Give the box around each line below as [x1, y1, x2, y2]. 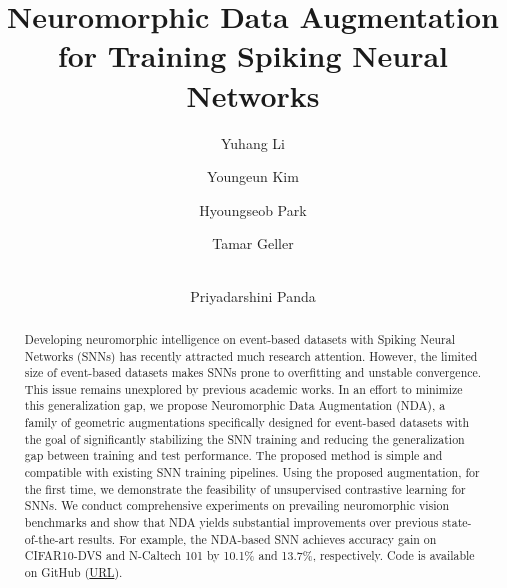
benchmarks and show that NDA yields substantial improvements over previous [24, 514, 439, 531]
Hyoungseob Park [199, 199, 307, 220]
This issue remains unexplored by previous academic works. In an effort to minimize [24, 380, 463, 397]
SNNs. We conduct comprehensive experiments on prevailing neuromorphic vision [24, 497, 450, 514]
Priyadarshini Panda [190, 286, 316, 307]
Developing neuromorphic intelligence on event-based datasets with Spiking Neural [24, 330, 455, 347]
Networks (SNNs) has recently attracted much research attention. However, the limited [24, 347, 478, 364]
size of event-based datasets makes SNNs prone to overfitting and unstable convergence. [24, 364, 482, 381]
